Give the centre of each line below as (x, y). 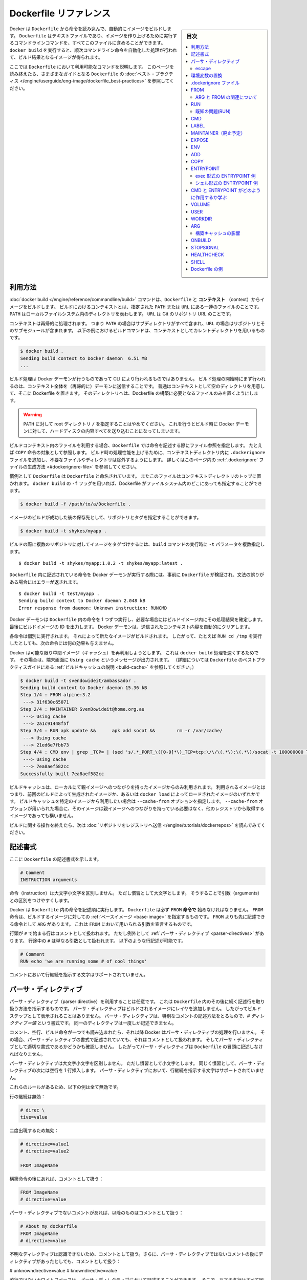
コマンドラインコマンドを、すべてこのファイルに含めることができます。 (90, 43)
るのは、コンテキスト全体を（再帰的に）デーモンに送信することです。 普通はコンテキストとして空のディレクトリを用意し (137, 386)
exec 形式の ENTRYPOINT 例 (225, 176)
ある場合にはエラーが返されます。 (45, 582)
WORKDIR (202, 219)
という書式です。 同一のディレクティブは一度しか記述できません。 (107, 1023)
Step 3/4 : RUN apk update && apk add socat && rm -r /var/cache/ (121, 731)
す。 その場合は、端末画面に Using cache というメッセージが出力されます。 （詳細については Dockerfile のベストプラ (137, 660)
